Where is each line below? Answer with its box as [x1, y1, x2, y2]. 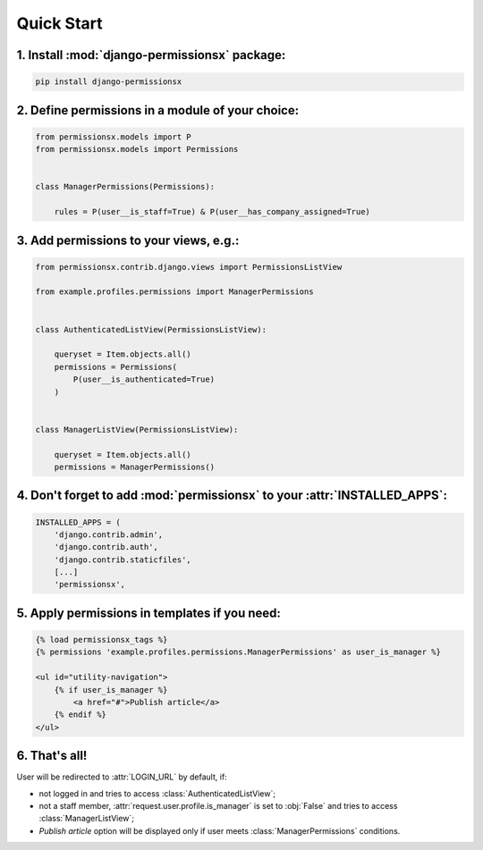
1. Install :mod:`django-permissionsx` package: [16, 47, 286, 63]
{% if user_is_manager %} [54, 685, 168, 694]
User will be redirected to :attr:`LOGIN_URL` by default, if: [16, 771, 227, 782]
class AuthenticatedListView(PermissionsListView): [35, 324, 267, 334]
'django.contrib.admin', [54, 529, 164, 540]
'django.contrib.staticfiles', [54, 554, 191, 565]
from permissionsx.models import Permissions [35, 144, 239, 155]
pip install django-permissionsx [35, 77, 182, 87]
